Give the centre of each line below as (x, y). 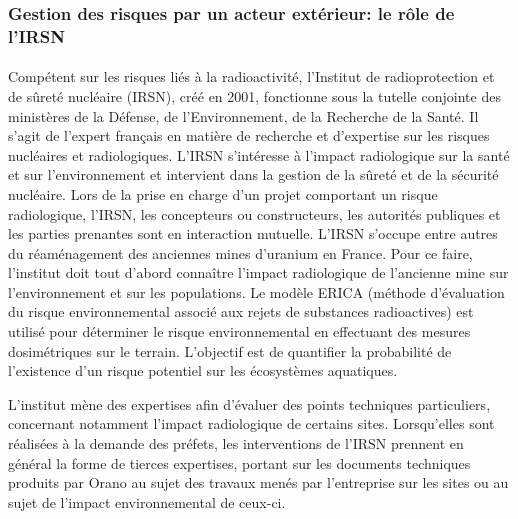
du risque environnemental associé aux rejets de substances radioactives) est (241, 311)
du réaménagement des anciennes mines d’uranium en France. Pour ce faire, (240, 252)
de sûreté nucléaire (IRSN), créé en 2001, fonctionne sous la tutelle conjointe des (254, 95)
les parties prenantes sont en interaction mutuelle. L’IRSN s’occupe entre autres (253, 233)
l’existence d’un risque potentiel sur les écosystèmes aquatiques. (203, 370)
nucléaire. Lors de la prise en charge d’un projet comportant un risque (223, 193)
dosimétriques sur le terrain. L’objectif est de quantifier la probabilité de (230, 350)
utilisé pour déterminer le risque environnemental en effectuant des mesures (239, 331)
